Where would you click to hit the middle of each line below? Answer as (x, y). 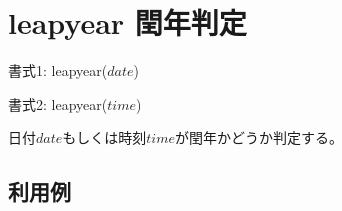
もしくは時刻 (104, 137)
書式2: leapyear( (58, 103)
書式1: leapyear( (58, 70)
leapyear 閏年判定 (127, 22)
